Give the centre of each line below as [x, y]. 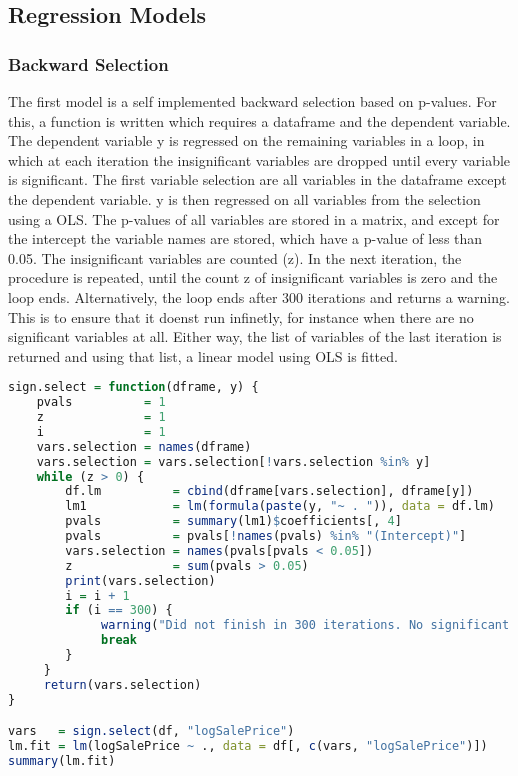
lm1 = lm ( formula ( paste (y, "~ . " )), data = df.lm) [280, 506]
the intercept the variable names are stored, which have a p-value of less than [245, 238]
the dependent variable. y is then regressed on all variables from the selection [244, 198]
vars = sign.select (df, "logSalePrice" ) [151, 731]
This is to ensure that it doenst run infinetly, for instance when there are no [241, 316]
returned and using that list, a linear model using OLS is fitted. [203, 355]
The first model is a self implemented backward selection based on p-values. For [252, 101]
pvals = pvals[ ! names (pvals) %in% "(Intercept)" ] [266, 536]
